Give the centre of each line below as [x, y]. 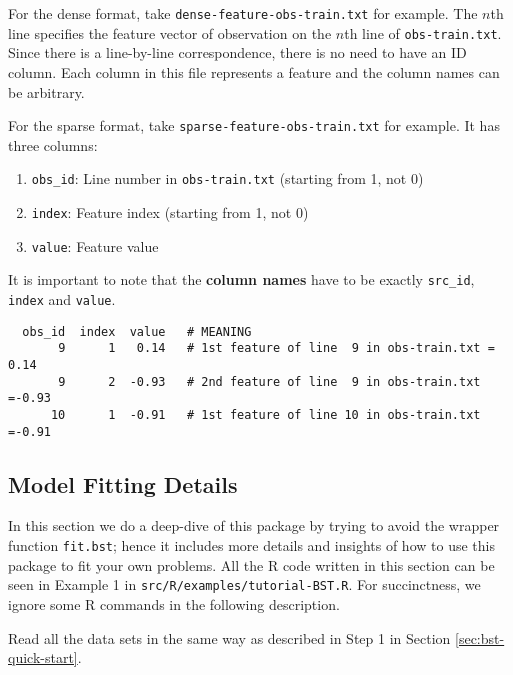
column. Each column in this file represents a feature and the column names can [254, 71]
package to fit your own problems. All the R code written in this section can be [251, 564]
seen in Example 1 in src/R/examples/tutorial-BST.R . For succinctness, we [244, 584]
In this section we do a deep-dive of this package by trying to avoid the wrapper [254, 525]
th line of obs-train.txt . [423, 32]
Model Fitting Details [123, 483]
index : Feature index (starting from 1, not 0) [170, 212]
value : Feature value [95, 245]
